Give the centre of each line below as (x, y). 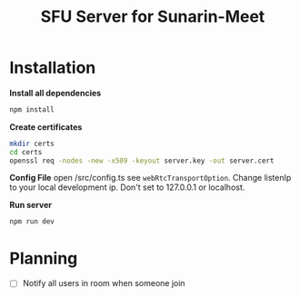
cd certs (26, 152)
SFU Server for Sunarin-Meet (153, 17)
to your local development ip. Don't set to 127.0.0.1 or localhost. (127, 187)
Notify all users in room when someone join (104, 283)
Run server (31, 205)
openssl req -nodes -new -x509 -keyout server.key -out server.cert (142, 161)
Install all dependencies (55, 93)
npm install (32, 109)
